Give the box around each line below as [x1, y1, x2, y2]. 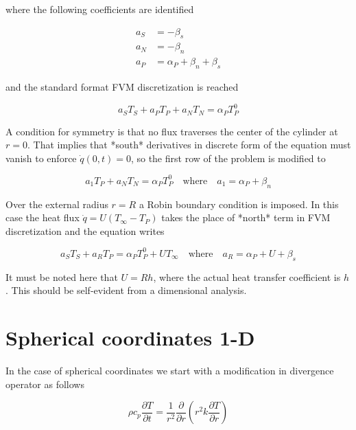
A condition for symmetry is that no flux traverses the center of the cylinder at [5, 124, 338, 138]
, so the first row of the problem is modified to [130, 150, 326, 165]
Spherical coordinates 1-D [5, 324, 255, 352]
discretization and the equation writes [5, 223, 165, 238]
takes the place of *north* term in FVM [161, 210, 331, 225]
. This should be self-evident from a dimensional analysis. [5, 283, 247, 297]
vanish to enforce [5, 150, 77, 165]
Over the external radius [5, 196, 108, 211]
